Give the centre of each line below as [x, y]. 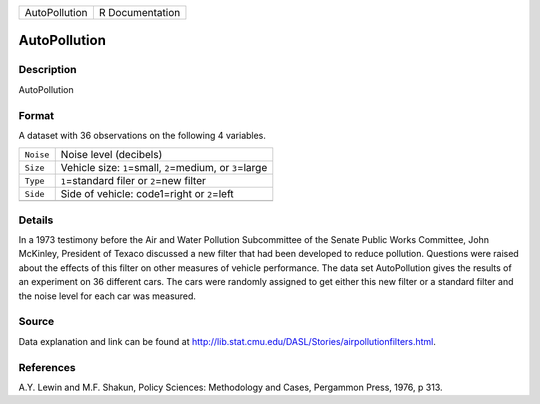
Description [47, 70]
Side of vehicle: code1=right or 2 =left [147, 194]
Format [36, 115]
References [47, 367]
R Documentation [139, 12]
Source [36, 322]
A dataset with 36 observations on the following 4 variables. [142, 135]
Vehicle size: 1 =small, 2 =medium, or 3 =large [164, 168]
